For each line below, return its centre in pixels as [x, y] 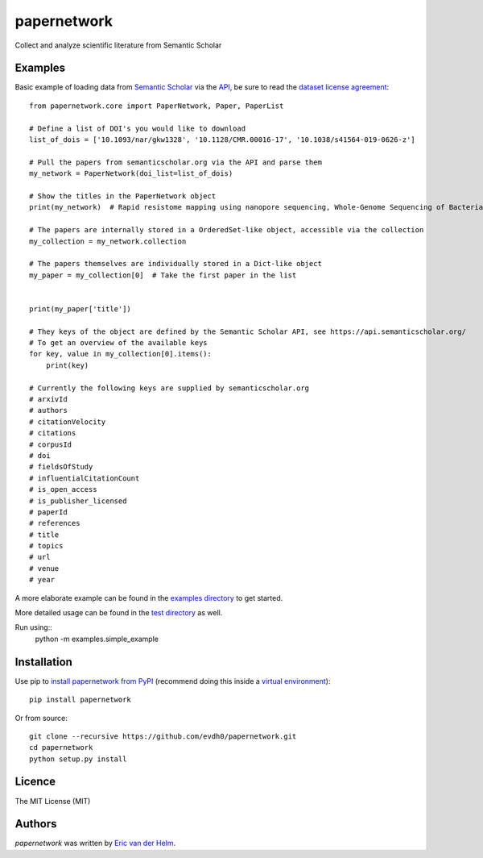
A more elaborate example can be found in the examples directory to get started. [149, 598]
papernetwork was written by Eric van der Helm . [95, 843]
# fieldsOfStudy [61, 467]
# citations [53, 433]
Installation [43, 662]
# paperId [48, 512]
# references [55, 523]
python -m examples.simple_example [97, 639]
